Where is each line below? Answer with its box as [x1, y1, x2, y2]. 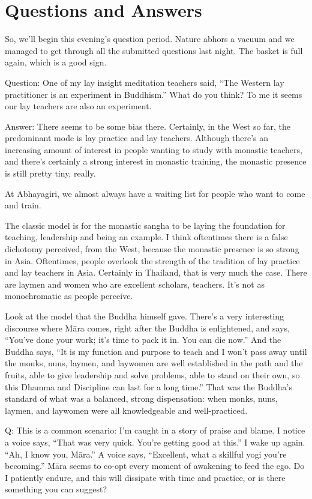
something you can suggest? [5, 483, 107, 495]
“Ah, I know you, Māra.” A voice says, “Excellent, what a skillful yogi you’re [5, 447, 287, 460]
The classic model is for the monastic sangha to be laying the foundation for [5, 219, 286, 231]
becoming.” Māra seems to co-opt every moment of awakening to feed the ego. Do [5, 459, 305, 472]
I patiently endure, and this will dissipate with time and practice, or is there [5, 471, 286, 483]
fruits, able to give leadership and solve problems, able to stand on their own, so [5, 368, 300, 381]
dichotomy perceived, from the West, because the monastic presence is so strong [5, 243, 299, 255]
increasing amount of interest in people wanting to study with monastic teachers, [5, 143, 302, 156]
